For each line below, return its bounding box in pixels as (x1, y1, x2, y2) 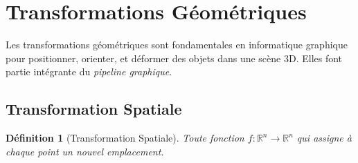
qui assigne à (296, 131, 352, 145)
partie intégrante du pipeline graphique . (6, 64, 172, 79)
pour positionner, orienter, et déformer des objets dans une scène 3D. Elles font (6, 50, 343, 65)
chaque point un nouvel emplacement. (6, 144, 164, 158)
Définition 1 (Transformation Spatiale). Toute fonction (6, 131, 244, 145)
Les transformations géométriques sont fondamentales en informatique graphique (6, 37, 348, 52)
